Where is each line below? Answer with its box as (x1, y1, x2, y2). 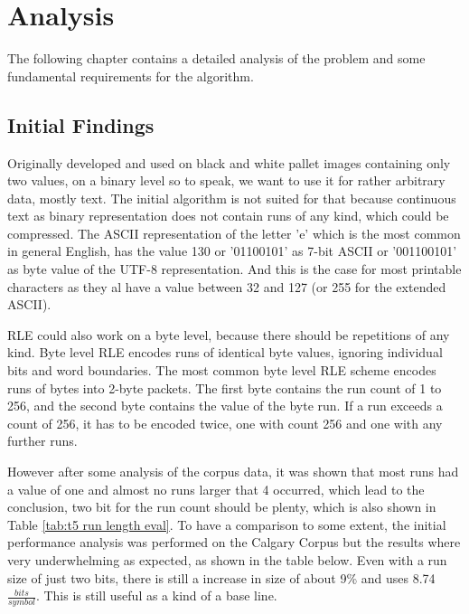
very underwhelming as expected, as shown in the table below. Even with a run (7, 550, 447, 569)
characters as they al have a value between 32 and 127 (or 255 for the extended (7, 277, 446, 296)
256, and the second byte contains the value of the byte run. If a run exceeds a (7, 396, 443, 415)
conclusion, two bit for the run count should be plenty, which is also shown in (7, 497, 436, 516)
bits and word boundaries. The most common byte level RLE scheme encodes (7, 361, 436, 380)
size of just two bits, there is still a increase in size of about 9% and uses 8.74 (7, 568, 436, 587)
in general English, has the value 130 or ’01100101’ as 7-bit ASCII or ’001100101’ (7, 241, 457, 260)
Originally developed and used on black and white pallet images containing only (7, 153, 451, 172)
